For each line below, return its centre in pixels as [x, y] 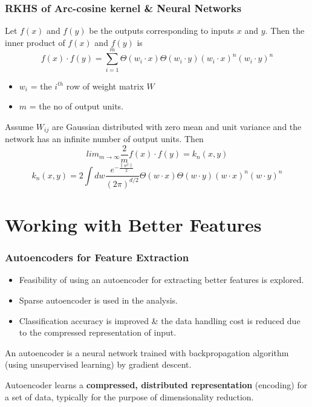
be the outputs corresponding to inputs [162, 31]
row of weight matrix [105, 86]
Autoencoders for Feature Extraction [97, 257]
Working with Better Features [133, 224]
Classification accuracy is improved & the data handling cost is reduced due [160, 320]
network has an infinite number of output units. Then [104, 139]
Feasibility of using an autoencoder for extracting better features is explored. [161, 280]
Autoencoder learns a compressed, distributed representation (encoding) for [156, 384]
